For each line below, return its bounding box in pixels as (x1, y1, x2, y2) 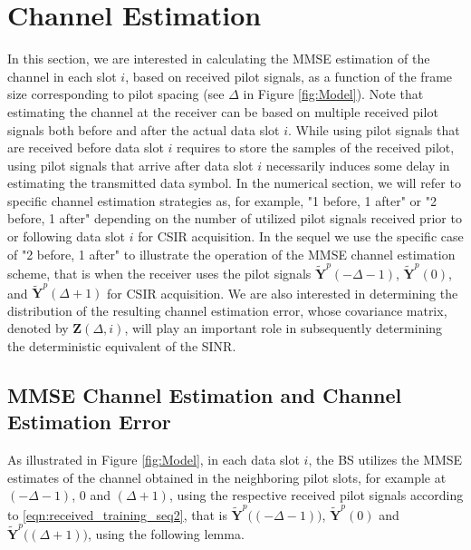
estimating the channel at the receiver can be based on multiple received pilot (7, 102, 438, 121)
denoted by (7, 319, 69, 338)
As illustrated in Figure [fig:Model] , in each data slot (7, 450, 300, 469)
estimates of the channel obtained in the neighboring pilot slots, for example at (7, 467, 447, 486)
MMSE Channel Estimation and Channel (7, 381, 402, 409)
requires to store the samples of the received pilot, (177, 138, 455, 157)
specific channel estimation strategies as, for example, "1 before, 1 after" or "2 (7, 191, 437, 210)
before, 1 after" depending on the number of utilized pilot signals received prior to (7, 209, 462, 228)
